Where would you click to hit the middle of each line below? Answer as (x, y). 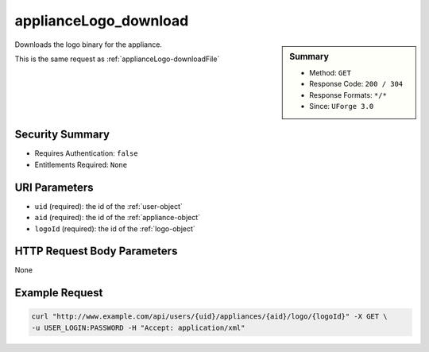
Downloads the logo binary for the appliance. (89, 44)
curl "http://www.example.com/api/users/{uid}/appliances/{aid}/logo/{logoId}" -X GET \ (210, 317)
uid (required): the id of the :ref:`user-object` (108, 206)
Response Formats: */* (348, 95)
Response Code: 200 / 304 (356, 84)
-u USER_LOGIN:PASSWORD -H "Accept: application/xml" (138, 327)
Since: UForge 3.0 (342, 106)
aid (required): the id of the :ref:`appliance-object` (118, 218)
